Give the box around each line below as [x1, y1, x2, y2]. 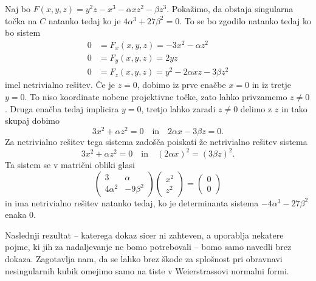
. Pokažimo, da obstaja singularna [167, 2, 294, 15]
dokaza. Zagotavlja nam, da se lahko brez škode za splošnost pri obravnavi [5, 252, 283, 265]
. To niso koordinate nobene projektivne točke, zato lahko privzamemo [24, 90, 287, 103]
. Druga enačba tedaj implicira [5, 102, 119, 115]
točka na [5, 14, 37, 27]
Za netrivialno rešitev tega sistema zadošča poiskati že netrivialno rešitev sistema [5, 135, 307, 147]
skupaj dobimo [5, 114, 60, 127]
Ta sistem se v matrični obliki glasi [5, 158, 135, 171]
